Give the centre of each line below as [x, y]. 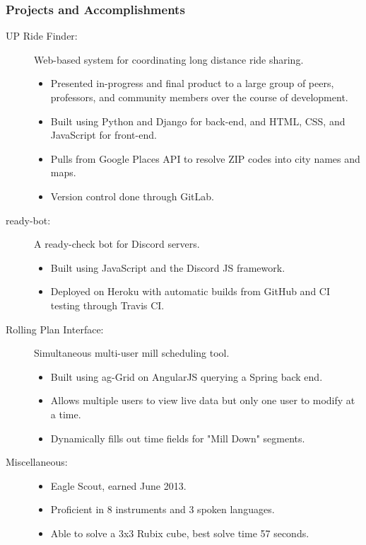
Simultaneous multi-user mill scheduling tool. [132, 353]
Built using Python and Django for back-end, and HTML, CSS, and [198, 121]
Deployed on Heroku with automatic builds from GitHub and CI [190, 291]
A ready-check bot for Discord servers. [117, 244]
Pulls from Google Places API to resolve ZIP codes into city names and [205, 158]
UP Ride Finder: [42, 36]
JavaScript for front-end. [104, 135]
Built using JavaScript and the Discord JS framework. [168, 267]
